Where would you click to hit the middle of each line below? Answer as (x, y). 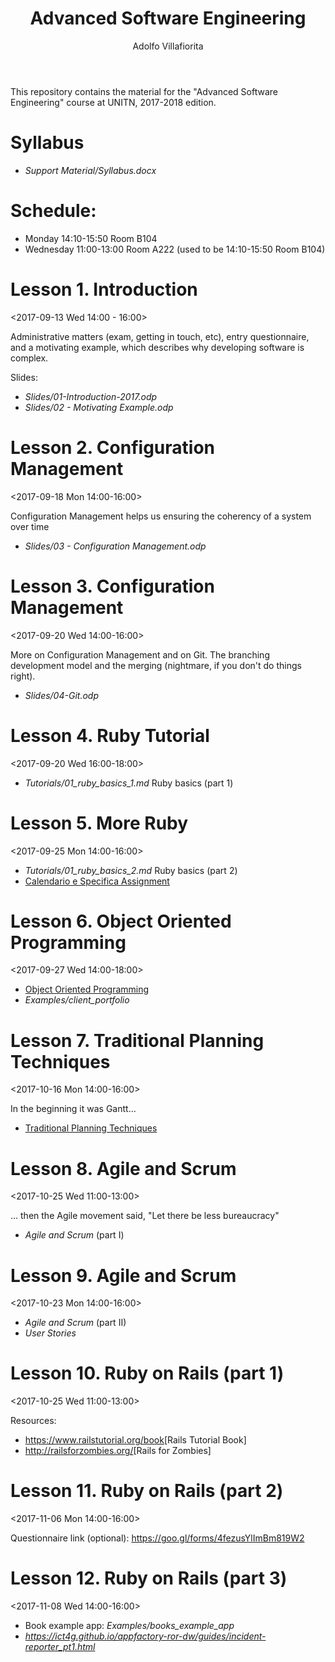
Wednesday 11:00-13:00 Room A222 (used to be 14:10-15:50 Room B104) (175, 249)
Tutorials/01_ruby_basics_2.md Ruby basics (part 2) (131, 870)
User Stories (50, 1333)
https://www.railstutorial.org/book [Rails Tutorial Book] (135, 1440)
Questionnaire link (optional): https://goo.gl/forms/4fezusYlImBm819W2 (157, 1538)
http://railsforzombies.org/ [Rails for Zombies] (118, 1451)
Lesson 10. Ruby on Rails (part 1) (147, 1373)
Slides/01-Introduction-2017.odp (91, 396)
